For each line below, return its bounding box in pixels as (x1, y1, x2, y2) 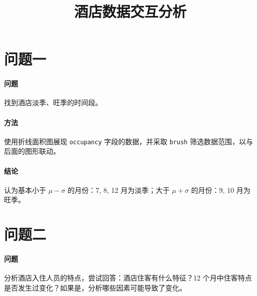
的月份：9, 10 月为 (191, 184, 250, 195)
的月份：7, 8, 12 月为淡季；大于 (67, 184, 170, 195)
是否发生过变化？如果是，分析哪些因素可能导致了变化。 (4, 282, 186, 292)
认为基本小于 (4, 184, 46, 195)
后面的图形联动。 (4, 146, 60, 156)
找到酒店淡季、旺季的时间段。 (4, 97, 102, 108)
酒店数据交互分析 (74, 1, 186, 22)
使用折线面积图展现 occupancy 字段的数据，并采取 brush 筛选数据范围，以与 (4, 136, 253, 146)
